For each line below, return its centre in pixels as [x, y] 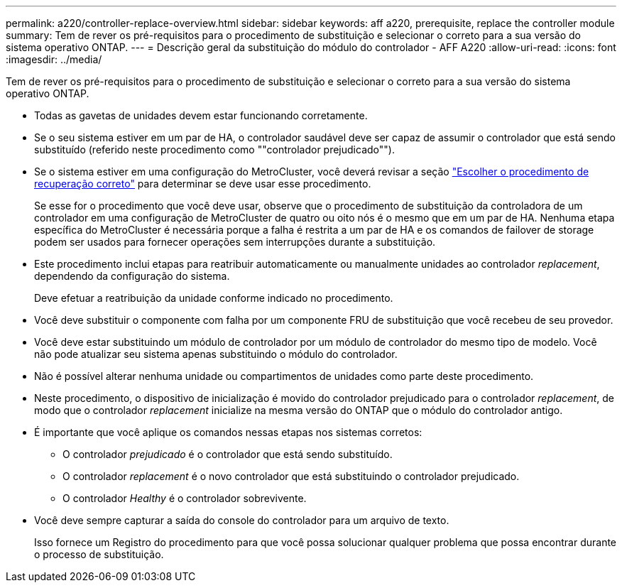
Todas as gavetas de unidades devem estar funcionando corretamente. [201, 115]
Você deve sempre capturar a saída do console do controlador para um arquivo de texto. [242, 520]
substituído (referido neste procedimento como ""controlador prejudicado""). [214, 149]
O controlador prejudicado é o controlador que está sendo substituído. [228, 454]
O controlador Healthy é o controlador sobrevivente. [185, 498]
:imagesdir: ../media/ [54, 59]
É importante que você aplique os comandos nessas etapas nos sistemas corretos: [228, 432]
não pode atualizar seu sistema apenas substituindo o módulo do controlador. [216, 354]
